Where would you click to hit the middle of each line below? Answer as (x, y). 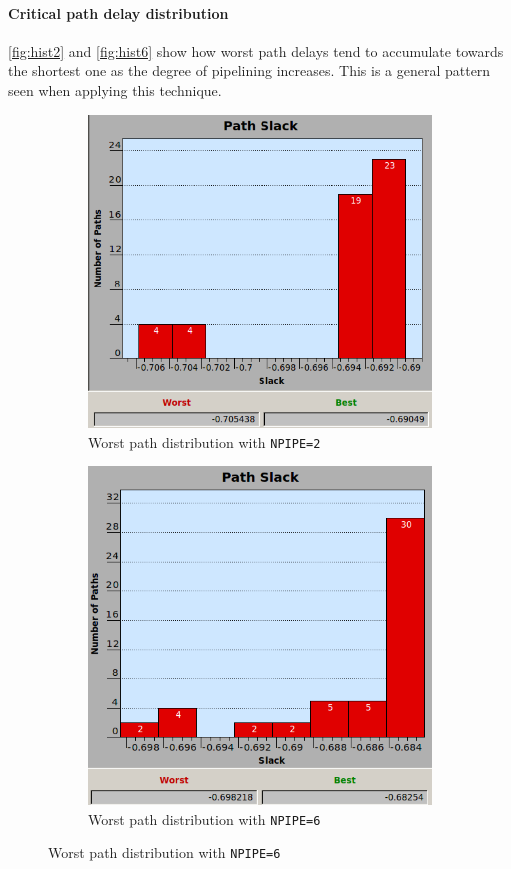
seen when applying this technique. (115, 89)
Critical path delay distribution (118, 12)
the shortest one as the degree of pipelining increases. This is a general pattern (249, 70)
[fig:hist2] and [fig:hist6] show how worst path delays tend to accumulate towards (256, 50)
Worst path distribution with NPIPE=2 (204, 441)
